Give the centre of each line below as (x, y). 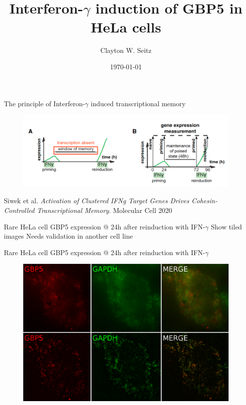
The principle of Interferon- (45, 103)
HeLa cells (126, 27)
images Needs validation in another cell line (69, 236)
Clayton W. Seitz (126, 50)
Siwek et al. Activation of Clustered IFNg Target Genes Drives (97, 201)
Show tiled (226, 226)
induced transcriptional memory (138, 103)
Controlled (19, 210)
